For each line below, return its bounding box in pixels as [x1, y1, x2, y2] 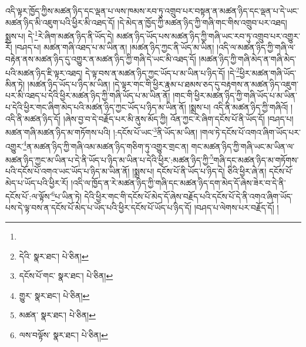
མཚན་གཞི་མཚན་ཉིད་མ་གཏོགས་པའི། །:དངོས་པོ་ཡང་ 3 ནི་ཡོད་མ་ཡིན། [5, 124, 198, 138]
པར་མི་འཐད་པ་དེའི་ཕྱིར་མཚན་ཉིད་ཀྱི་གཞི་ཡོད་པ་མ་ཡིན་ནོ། [5, 89, 170, 102]
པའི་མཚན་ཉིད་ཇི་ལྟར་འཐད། [5, 66, 83, 79]
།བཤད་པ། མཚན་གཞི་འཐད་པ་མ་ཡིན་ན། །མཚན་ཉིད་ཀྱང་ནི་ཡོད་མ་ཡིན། [15, 41, 214, 53]
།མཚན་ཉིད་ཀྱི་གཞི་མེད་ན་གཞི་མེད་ [199, 53, 297, 65]
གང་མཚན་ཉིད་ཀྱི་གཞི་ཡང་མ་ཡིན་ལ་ [191, 140, 295, 152]
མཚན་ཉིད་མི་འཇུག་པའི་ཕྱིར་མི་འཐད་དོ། [5, 16, 115, 28]
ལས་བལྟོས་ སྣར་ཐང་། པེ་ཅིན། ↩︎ [19, 329, 108, 341]
